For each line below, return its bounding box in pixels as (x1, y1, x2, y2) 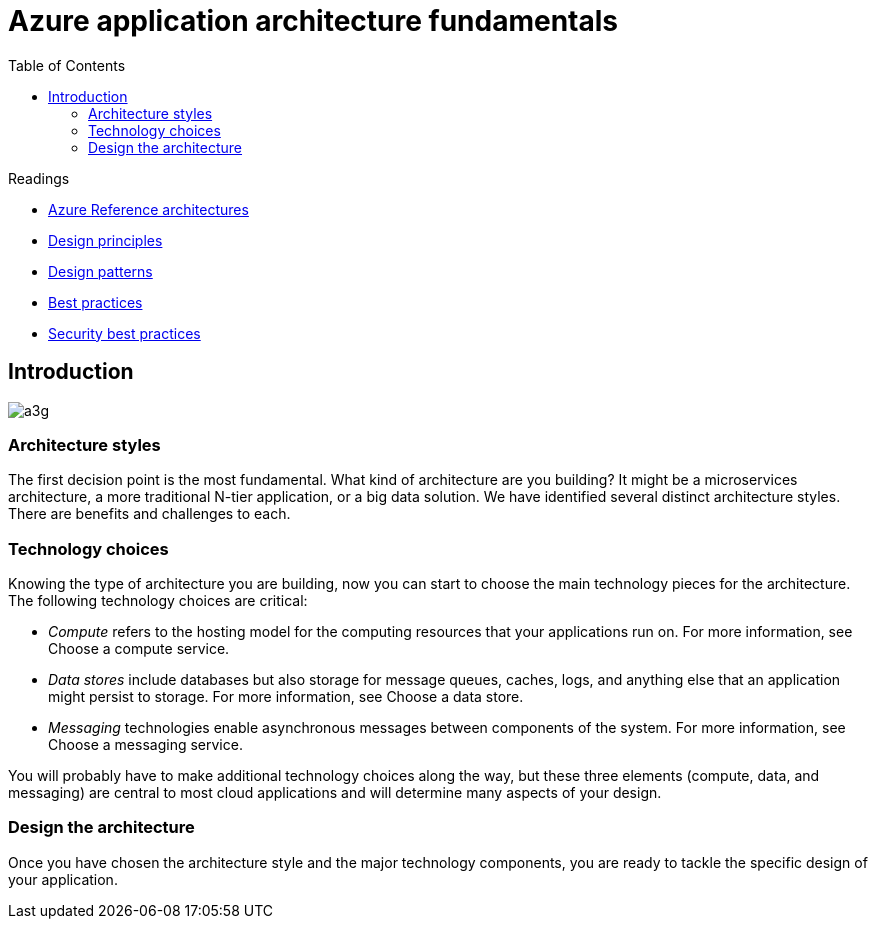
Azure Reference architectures (48, 200, 249, 218)
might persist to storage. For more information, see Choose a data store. (48, 688, 524, 706)
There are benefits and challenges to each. (8, 505, 291, 523)
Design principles (48, 231, 163, 249)
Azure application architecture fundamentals (8, 4, 619, 38)
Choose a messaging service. (48, 736, 243, 754)
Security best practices (48, 324, 201, 342)
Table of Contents (8, 56, 126, 74)
